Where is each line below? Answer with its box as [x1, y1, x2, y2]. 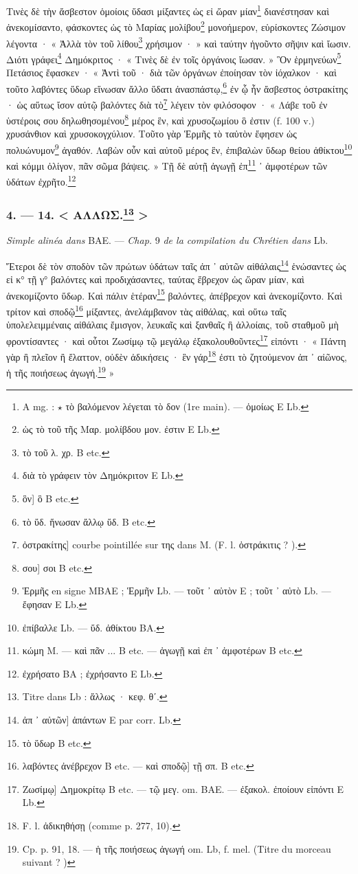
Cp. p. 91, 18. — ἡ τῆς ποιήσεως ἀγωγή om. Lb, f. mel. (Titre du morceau [22, 841, 331, 855]
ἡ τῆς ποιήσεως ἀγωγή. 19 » [6, 363, 115, 380]
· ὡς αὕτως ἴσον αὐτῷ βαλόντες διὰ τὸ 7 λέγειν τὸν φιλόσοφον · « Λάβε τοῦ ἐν [6, 95, 328, 111]
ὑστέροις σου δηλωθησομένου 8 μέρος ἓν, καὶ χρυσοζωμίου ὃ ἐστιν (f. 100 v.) [6, 111, 315, 127]
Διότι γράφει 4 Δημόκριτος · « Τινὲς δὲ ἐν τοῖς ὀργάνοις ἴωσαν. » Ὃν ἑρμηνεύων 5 [6, 49, 342, 66]
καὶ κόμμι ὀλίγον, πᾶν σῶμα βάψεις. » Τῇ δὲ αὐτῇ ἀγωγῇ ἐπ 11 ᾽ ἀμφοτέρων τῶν [6, 157, 327, 172]
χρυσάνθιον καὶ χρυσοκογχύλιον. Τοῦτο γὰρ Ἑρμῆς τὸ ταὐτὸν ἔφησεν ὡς [6, 126, 297, 141]
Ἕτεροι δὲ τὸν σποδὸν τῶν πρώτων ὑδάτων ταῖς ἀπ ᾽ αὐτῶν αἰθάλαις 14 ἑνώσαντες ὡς [6, 256, 346, 273]
